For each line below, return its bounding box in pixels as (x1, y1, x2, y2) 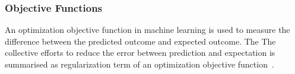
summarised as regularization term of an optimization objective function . (5, 58, 274, 70)
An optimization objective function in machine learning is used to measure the (5, 23, 290, 36)
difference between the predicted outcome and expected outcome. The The (5, 35, 276, 47)
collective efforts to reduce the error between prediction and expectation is (5, 46, 275, 59)
